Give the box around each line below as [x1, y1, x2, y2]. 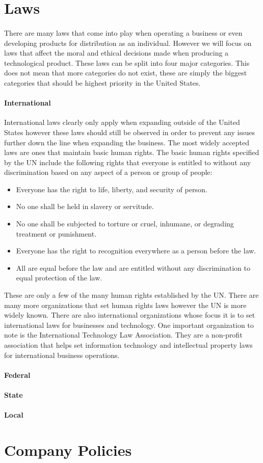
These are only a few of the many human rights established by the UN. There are [4, 290, 259, 300]
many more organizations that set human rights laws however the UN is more [4, 299, 247, 310]
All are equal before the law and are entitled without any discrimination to [16, 262, 250, 273]
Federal [4, 369, 31, 380]
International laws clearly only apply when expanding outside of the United [4, 117, 240, 127]
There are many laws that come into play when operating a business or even [4, 27, 243, 38]
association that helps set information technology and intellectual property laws [4, 340, 253, 350]
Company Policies [4, 439, 132, 460]
